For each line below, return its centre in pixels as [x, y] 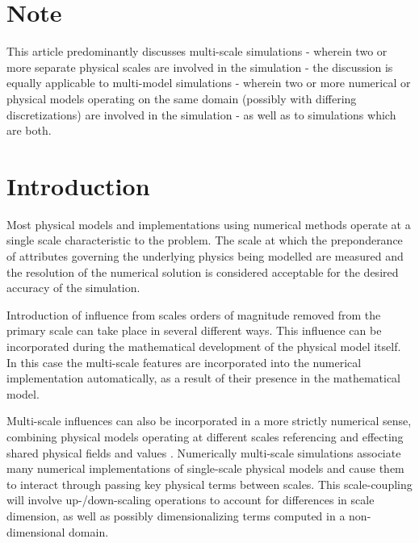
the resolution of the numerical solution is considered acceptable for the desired [203, 271]
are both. [29, 130]
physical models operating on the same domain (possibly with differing [182, 98]
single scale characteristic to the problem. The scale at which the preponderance [205, 240]
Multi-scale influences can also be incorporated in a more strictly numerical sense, [209, 421]
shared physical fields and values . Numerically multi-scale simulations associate [204, 452]
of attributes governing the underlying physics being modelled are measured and [205, 256]
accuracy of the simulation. [73, 288]
